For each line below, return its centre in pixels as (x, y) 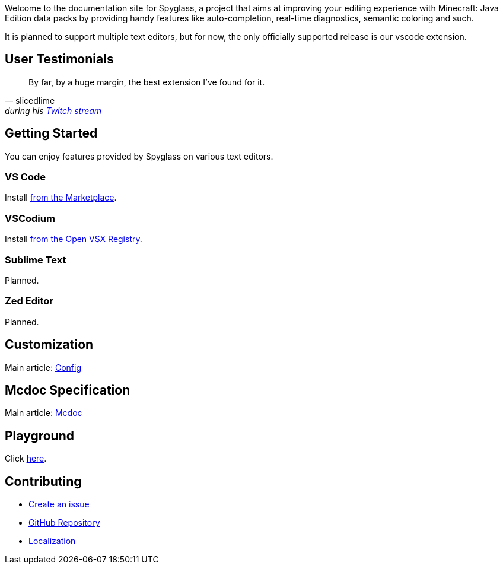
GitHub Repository (64, 523)
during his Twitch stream (53, 110)
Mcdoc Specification (68, 390)
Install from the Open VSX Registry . (74, 239)
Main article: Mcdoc (44, 413)
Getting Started (51, 133)
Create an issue (59, 504)
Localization (52, 541)
